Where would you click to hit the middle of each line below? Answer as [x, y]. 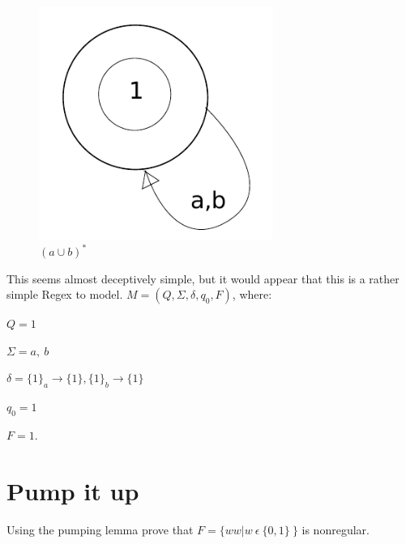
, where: [252, 294]
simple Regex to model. [65, 294]
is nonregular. [335, 529]
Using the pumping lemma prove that [100, 529]
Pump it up [73, 490]
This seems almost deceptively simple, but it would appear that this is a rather [203, 278]
